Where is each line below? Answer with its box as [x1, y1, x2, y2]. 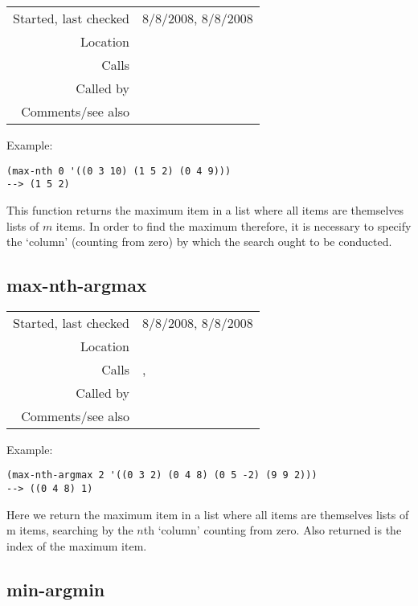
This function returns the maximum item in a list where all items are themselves [6, 201, 404, 218]
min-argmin [6, 576, 105, 601]
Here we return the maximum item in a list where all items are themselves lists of [6, 506, 409, 522]
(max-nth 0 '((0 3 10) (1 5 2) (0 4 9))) [6, 165, 232, 177]
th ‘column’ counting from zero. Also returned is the [143, 522, 402, 538]
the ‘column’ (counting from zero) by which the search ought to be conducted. [6, 233, 392, 250]
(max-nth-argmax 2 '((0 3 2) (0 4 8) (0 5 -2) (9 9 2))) [6, 469, 318, 481]
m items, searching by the [6, 522, 133, 538]
